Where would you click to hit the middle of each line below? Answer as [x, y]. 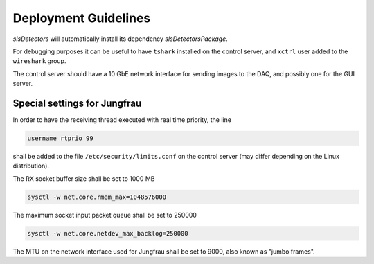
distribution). [31, 166]
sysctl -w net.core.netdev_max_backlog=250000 [108, 233]
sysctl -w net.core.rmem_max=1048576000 [97, 197]
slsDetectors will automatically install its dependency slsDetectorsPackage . [120, 39]
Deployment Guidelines [82, 18]
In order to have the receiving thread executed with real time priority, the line [122, 120]
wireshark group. [39, 61]
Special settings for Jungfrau [77, 103]
